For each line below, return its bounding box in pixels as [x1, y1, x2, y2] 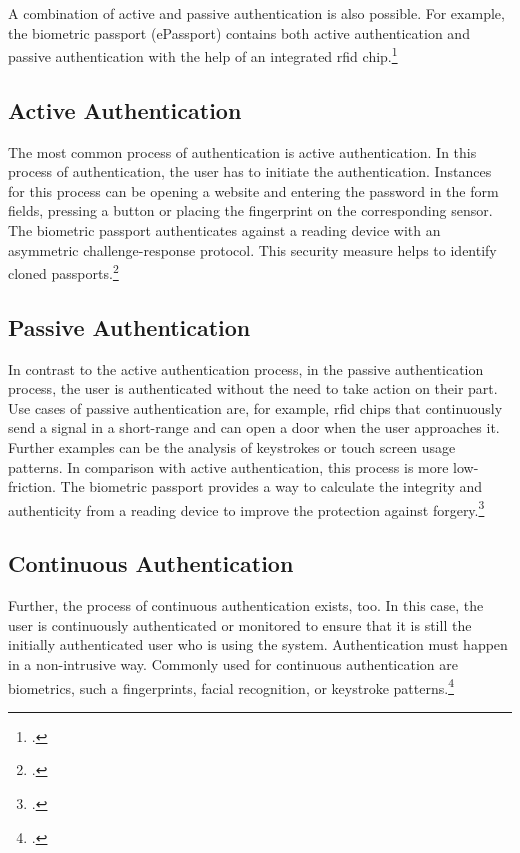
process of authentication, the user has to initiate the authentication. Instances [8, 161, 492, 182]
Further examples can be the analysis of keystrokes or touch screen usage [8, 437, 456, 458]
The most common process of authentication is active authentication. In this [8, 141, 477, 162]
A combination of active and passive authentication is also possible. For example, [8, 3, 505, 23]
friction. [8, 476, 56, 497]
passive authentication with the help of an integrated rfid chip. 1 [8, 43, 398, 66]
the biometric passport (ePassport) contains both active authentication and [8, 22, 470, 43]
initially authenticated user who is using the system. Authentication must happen [8, 634, 508, 655]
